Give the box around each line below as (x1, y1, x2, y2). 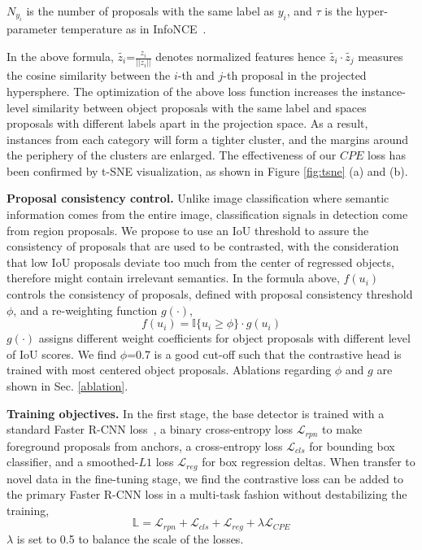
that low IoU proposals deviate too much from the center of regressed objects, (7, 253, 394, 270)
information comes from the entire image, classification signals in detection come (7, 206, 408, 223)
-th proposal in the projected (223, 67, 367, 84)
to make (322, 421, 363, 438)
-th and (177, 67, 215, 84)
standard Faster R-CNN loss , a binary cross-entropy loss (7, 421, 293, 438)
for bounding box (309, 437, 395, 454)
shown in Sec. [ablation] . (7, 378, 128, 394)
